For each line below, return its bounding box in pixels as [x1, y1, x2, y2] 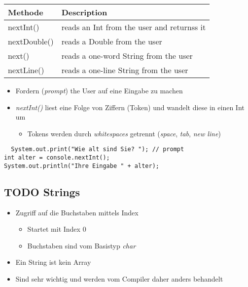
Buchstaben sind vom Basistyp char [27, 240, 136, 250]
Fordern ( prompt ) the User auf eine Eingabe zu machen [15, 85, 183, 95]
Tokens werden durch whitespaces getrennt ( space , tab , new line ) [27, 128, 221, 138]
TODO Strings [4, 184, 80, 199]
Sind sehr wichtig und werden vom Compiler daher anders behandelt [15, 273, 223, 284]
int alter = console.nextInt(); [4, 154, 110, 162]
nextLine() [8, 64, 44, 76]
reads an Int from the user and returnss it [61, 21, 206, 33]
